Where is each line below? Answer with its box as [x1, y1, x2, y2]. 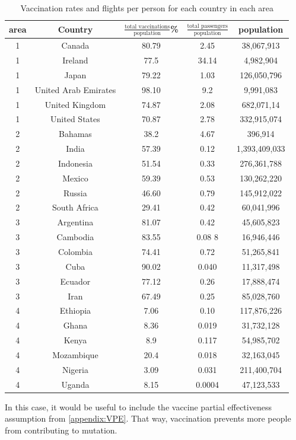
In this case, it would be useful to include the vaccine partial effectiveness [5, 400, 272, 413]
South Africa [52, 201, 98, 213]
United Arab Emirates [34, 83, 116, 95]
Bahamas [58, 127, 92, 140]
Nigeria [62, 363, 88, 375]
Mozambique [52, 348, 98, 361]
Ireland [62, 54, 88, 66]
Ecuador [60, 275, 91, 287]
